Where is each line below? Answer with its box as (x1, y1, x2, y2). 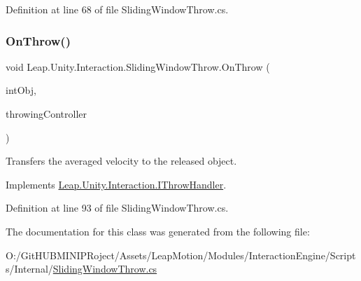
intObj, (6, 83, 36, 97)
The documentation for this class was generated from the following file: (6, 224, 310, 238)
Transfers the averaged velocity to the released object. (6, 153, 237, 168)
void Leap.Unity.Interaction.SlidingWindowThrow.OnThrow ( (6, 59, 270, 74)
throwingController (6, 107, 87, 121)
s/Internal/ (6, 261, 53, 276)
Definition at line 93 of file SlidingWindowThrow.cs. (6, 200, 229, 215)
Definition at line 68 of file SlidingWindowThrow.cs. (6, 2, 229, 16)
